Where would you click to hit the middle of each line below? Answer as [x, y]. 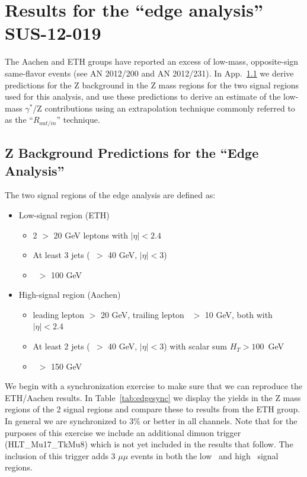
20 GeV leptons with [91, 235]
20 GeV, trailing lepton [142, 314]
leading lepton [58, 314]
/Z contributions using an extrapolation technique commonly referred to [164, 108]
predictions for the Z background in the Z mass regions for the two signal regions [152, 85]
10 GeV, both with [239, 314]
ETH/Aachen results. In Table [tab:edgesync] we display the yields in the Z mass [153, 397]
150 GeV [66, 366]
